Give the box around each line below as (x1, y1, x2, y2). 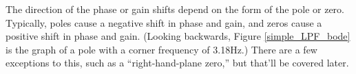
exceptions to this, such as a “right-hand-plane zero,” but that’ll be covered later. (6, 56, 349, 70)
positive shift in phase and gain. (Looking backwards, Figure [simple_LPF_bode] (6, 29, 350, 43)
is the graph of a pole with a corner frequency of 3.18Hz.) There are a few (6, 42, 317, 56)
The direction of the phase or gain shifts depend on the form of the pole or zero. (6, 2, 344, 16)
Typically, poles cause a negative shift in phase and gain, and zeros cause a (6, 15, 322, 29)
